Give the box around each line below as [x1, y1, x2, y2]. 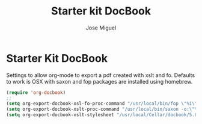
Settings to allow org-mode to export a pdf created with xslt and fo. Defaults [6, 71, 195, 79]
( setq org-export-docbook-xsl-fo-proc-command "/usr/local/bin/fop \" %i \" [6, 101, 198, 107]
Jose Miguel [85, 24, 117, 31]
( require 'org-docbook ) [6, 89, 66, 96]
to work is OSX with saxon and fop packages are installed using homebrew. [6, 78, 193, 85]
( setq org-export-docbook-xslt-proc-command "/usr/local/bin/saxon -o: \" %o [6, 107, 200, 113]
